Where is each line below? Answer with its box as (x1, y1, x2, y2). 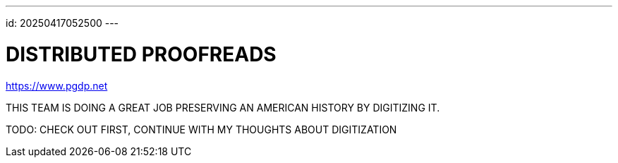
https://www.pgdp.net (6, 79, 108, 92)
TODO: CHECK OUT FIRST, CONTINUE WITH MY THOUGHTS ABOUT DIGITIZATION (6, 123, 397, 135)
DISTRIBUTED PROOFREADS (6, 42, 277, 66)
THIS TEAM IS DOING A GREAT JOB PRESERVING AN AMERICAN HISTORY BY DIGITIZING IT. (6, 101, 440, 114)
